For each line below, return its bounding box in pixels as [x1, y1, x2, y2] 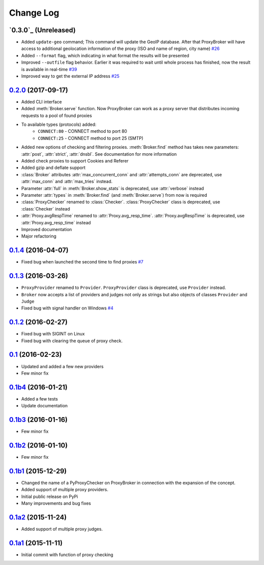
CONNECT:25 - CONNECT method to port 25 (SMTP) [38, 135, 144, 141]
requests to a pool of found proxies [21, 113, 92, 118]
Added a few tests [21, 396, 58, 401]
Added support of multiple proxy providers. [21, 487, 109, 493]
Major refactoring [21, 233, 57, 239]
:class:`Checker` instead [21, 206, 70, 212]
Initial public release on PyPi [21, 494, 78, 499]
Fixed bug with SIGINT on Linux [21, 331, 85, 337]
